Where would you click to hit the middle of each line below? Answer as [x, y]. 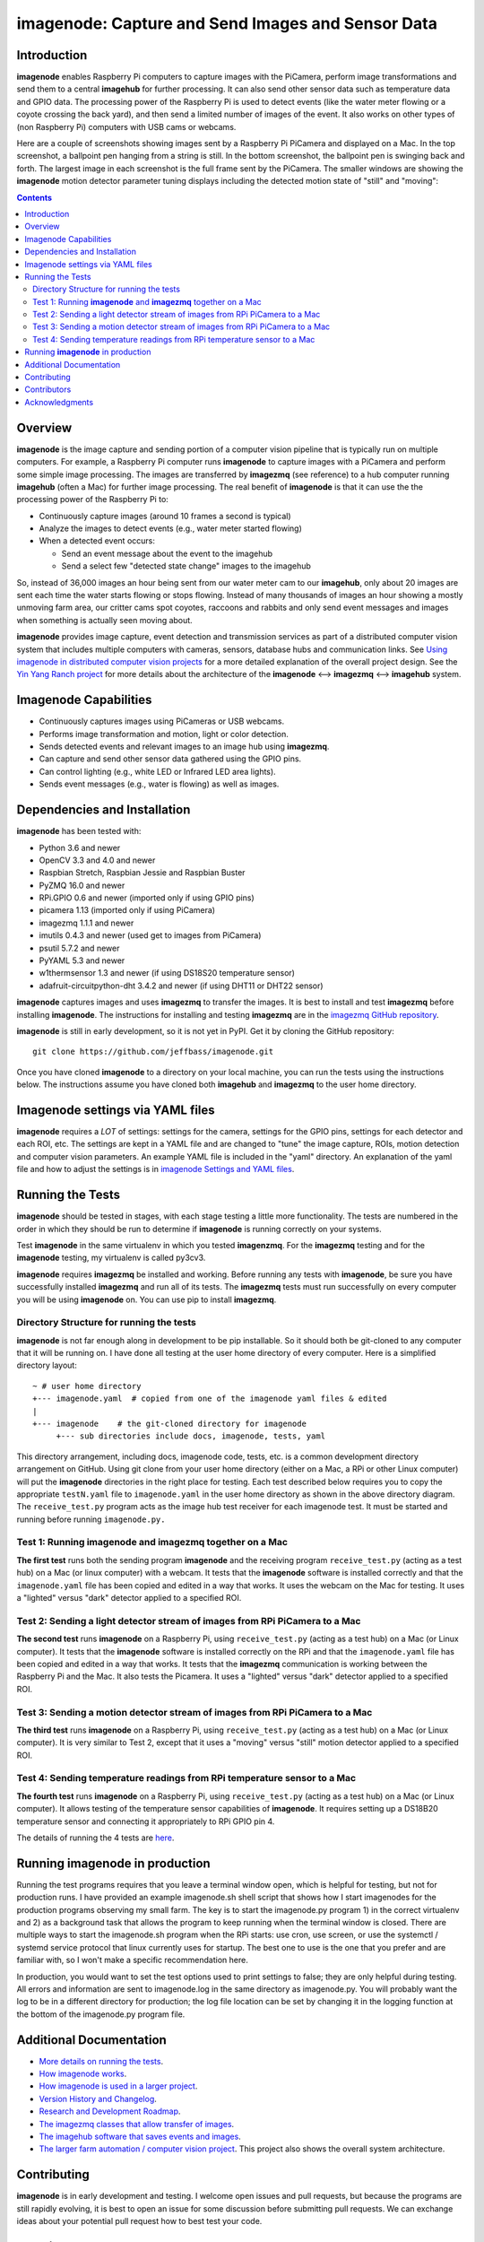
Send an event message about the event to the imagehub [167, 553]
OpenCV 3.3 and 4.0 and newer [97, 860]
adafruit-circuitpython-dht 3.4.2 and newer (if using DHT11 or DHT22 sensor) [181, 986]
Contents [35, 197]
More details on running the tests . [101, 2061]
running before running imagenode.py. [91, 1519]
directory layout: [47, 1365]
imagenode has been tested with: [79, 831]
